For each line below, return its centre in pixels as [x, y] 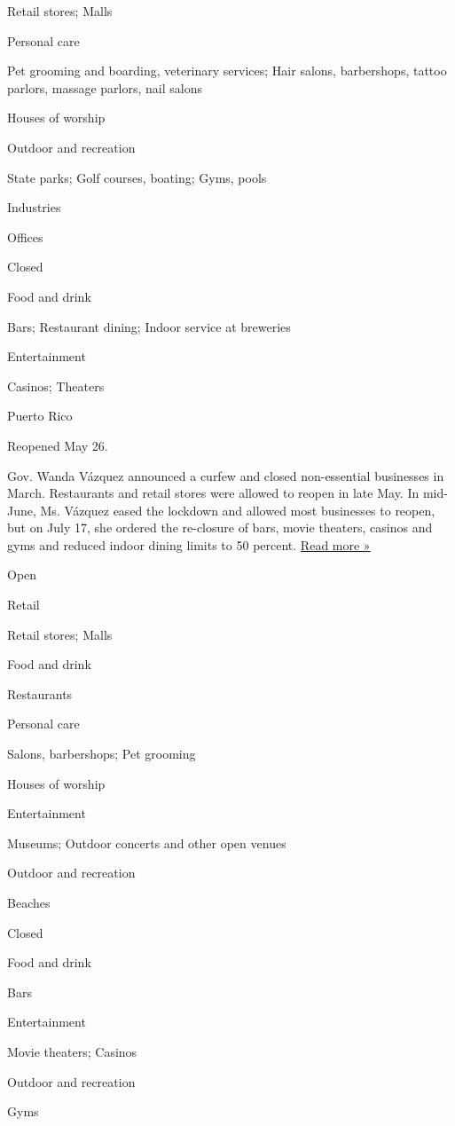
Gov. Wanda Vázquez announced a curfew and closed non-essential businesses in [226, 475]
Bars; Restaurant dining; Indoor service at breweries [149, 326]
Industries [34, 207]
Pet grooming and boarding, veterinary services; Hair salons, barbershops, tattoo [227, 71]
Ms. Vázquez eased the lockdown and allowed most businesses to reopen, [238, 510]
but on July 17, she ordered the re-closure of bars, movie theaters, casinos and [220, 528]
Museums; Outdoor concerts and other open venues [147, 843]
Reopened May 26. [58, 445]
